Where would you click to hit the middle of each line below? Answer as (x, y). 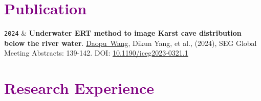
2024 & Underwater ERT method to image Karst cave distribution (123, 33)
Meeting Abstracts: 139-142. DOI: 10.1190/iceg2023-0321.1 (96, 53)
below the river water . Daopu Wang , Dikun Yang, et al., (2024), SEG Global (130, 43)
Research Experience (79, 88)
